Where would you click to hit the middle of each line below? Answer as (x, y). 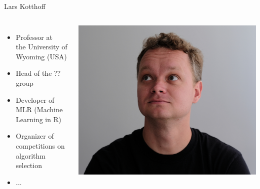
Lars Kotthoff (25, 6)
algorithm (30, 155)
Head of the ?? (38, 73)
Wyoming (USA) (41, 56)
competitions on (40, 145)
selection (29, 165)
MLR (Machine (39, 109)
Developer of (35, 99)
